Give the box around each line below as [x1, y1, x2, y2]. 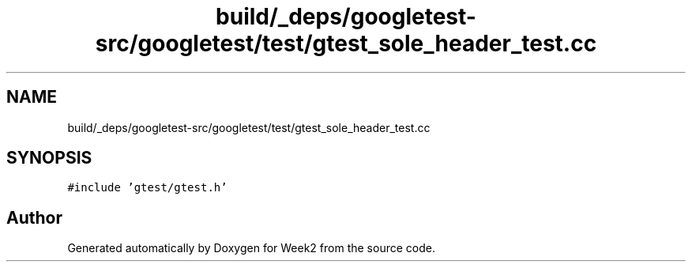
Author [6, 207, 62, 228]
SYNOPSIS [6, 148, 92, 168]
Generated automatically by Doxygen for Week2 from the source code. [67, 241, 435, 255]
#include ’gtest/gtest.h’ [67, 181, 228, 194]
